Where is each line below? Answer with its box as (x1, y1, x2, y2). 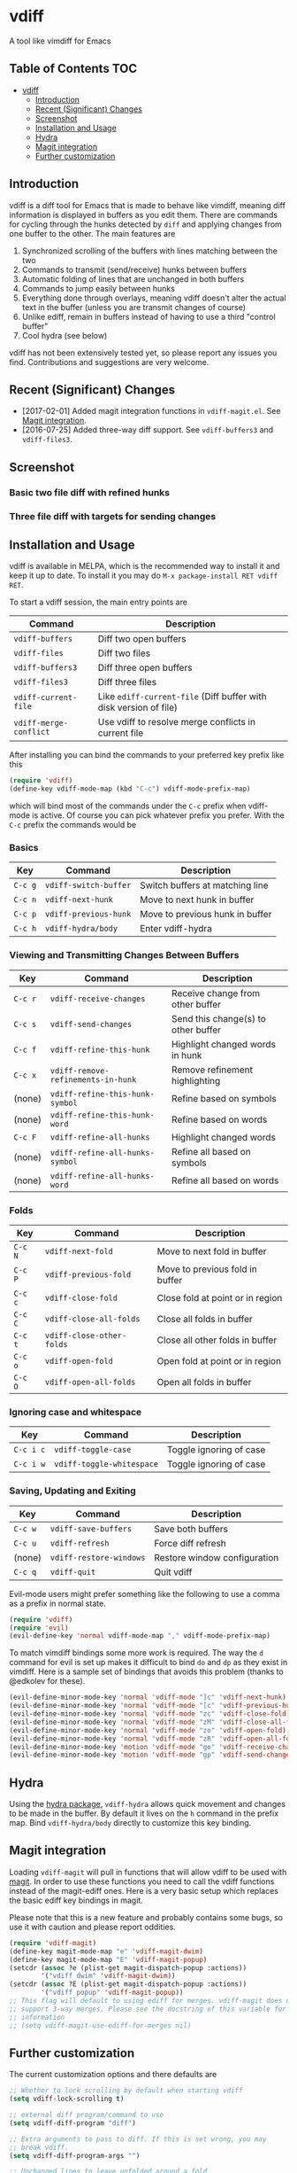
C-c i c (13, 1445, 46, 1455)
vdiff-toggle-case (54, 1445, 132, 1455)
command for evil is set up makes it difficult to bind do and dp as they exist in (9, 1657, 288, 1668)
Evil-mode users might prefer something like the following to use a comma (9, 1588, 280, 1599)
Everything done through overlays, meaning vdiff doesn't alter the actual (21, 292, 286, 303)
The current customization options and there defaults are (9, 2069, 217, 2080)
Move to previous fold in (156, 1263, 258, 1275)
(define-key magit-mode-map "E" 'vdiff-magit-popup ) (9, 1955, 208, 1964)
